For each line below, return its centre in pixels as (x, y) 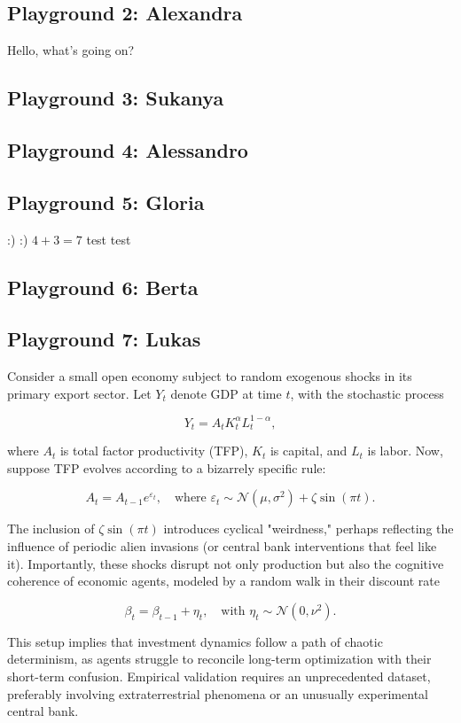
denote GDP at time (226, 393)
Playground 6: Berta (103, 287)
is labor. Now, (405, 451)
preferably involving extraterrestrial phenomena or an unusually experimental (218, 693)
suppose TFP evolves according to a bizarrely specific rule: (167, 467)
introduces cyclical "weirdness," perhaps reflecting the (309, 529)
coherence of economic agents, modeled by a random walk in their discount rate (223, 581)
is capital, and (309, 451)
